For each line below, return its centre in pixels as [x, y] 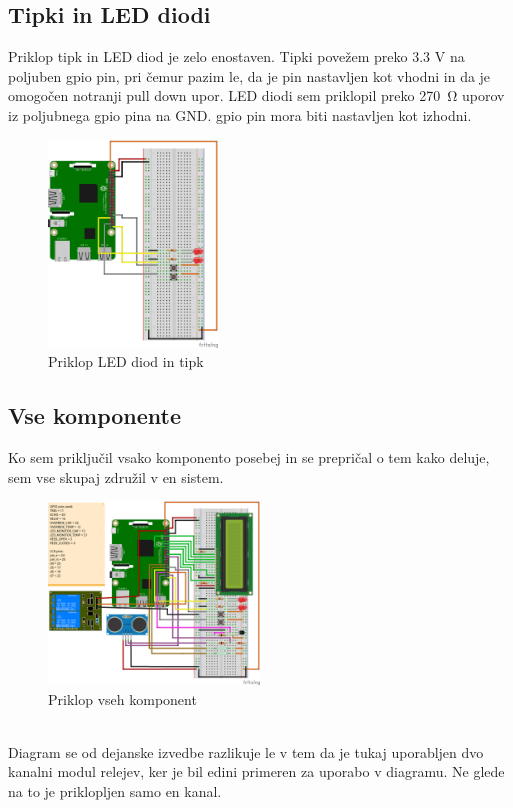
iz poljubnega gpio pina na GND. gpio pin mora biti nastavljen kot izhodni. [240, 114]
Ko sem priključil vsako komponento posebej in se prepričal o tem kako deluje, [249, 456]
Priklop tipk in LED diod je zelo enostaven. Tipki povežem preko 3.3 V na [236, 56]
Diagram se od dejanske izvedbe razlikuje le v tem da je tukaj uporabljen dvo [246, 751]
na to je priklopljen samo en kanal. [115, 790]
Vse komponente [94, 415]
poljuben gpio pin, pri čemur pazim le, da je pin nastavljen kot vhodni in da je [249, 75]
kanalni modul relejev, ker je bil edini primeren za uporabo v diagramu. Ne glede [256, 771]
